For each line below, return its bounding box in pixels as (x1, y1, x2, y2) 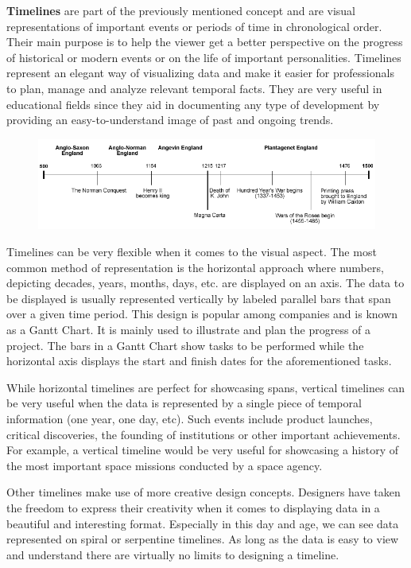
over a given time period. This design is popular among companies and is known (6, 305, 398, 322)
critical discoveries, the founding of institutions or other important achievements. (6, 426, 401, 442)
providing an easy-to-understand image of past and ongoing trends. (6, 111, 334, 128)
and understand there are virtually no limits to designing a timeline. (6, 546, 339, 562)
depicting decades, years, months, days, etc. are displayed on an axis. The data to (6, 274, 405, 291)
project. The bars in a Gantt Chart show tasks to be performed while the (6, 337, 364, 353)
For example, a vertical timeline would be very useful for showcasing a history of (6, 442, 399, 458)
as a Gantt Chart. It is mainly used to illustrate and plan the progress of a (6, 321, 371, 337)
